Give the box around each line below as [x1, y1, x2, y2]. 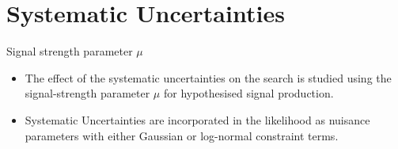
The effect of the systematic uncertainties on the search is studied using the [25, 69, 392, 86]
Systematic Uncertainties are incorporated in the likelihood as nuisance [25, 111, 370, 128]
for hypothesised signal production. [163, 85, 334, 101]
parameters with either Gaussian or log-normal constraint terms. [25, 127, 339, 143]
